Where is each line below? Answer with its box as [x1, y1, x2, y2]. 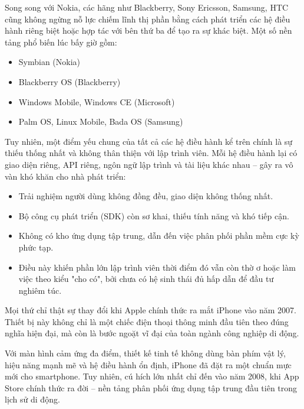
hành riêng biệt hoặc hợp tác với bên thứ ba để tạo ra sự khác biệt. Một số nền [5, 24, 292, 37]
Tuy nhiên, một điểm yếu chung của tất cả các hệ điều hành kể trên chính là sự [5, 135, 293, 147]
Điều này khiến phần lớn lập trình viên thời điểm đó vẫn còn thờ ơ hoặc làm [18, 261, 296, 273]
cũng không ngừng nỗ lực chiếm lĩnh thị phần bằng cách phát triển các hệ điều [5, 12, 290, 25]
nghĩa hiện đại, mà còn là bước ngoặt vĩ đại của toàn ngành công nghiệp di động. [5, 327, 299, 339]
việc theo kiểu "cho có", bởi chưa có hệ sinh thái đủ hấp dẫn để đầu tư [18, 272, 274, 285]
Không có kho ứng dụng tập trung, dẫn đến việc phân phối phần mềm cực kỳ [18, 229, 299, 242]
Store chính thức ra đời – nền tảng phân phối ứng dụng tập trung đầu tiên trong [5, 381, 298, 394]
